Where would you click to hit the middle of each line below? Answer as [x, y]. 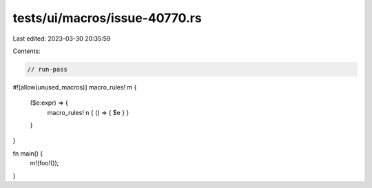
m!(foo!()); [44, 163]
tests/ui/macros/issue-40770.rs [107, 18]
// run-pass [48, 69]
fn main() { [28, 153]
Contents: [27, 51]
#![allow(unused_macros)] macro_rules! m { [75, 87]
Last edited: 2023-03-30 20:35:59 [62, 39]
